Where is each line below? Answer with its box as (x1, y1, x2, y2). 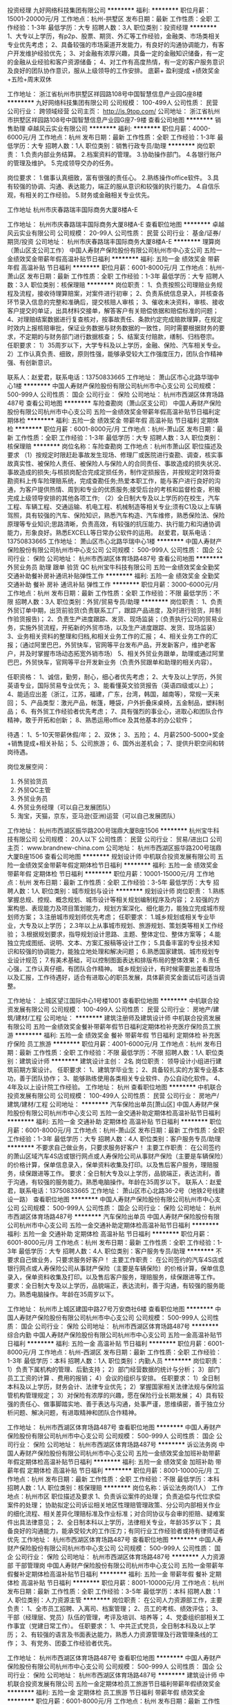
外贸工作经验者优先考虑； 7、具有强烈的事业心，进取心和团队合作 (37, 707, 224, 715)
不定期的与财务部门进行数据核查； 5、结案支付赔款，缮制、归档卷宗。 (19, 332, 219, 341)
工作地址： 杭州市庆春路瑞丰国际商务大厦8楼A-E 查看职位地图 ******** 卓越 (7, 220, 225, 228)
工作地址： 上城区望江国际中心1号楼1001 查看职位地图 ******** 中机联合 (7, 997, 214, 1004)
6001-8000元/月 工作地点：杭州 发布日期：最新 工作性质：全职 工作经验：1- (7, 1239, 223, 1246)
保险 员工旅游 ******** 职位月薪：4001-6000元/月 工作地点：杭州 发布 (12, 1040, 216, 1048)
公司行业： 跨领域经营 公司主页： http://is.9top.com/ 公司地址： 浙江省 (7, 107, 209, 115)
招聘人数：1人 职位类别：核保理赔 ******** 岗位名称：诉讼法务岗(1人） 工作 (7, 1484, 224, 1492)
